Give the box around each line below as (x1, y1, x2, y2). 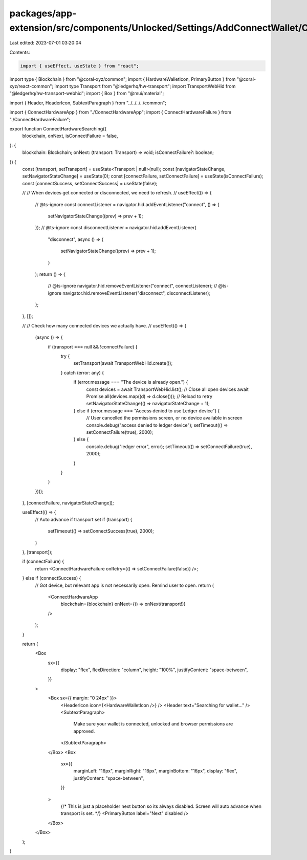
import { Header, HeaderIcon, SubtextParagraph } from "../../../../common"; (9, 100, 166, 106)
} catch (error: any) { (60, 369, 104, 376)
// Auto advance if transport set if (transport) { (35, 516, 133, 522)
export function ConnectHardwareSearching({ (9, 126, 107, 132)
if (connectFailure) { (22, 558, 64, 565)
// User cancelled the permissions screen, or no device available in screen (86, 415, 243, 421)
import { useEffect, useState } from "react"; (20, 63, 139, 69)
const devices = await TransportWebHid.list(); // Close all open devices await (86, 386, 249, 392)
